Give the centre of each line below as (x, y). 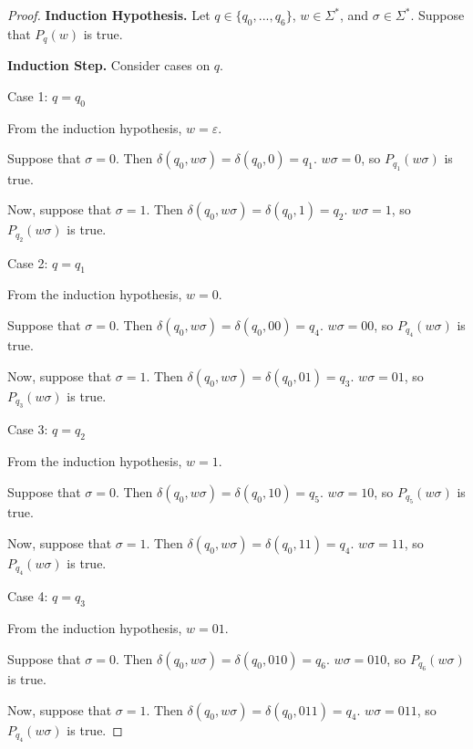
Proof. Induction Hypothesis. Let (109, 15)
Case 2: (28, 262)
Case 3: (28, 429)
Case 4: (28, 596)
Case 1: (28, 95)
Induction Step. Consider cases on (109, 65)
